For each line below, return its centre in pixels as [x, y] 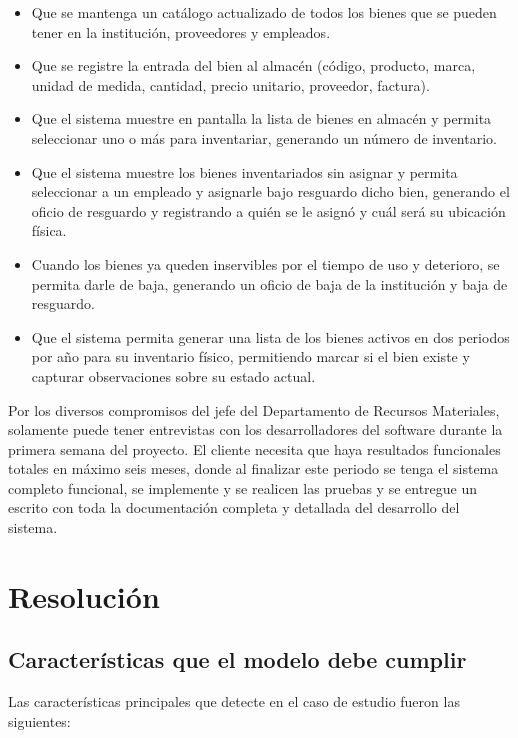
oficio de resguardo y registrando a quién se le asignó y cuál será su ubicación [268, 210]
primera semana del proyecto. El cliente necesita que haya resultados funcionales [254, 448]
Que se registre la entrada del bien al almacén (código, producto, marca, [253, 65]
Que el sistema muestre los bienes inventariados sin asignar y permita [244, 171]
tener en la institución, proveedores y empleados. [181, 31]
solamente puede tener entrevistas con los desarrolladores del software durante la [255, 429]
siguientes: [39, 720]
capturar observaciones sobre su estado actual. [173, 375]
